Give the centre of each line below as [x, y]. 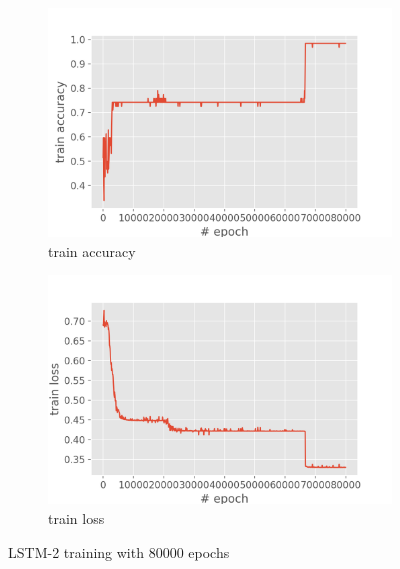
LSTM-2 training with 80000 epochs [119, 551]
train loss [76, 518]
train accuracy [92, 250]
